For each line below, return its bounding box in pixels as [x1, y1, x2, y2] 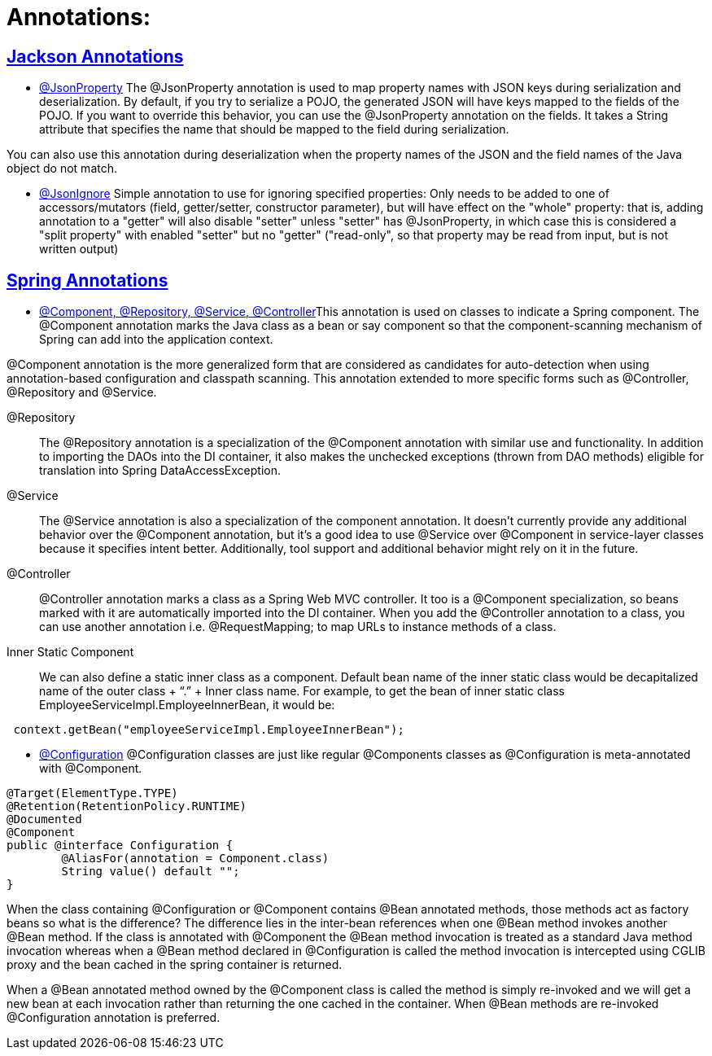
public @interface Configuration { [7, 839, 234, 852]
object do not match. [7, 161, 118, 176]
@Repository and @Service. [7, 385, 157, 400]
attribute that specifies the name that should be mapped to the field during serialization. [39, 122, 509, 137]
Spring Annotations [7, 269, 168, 291]
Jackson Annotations [7, 46, 184, 67]
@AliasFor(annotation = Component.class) [61, 852, 330, 865]
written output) [39, 242, 119, 256]
